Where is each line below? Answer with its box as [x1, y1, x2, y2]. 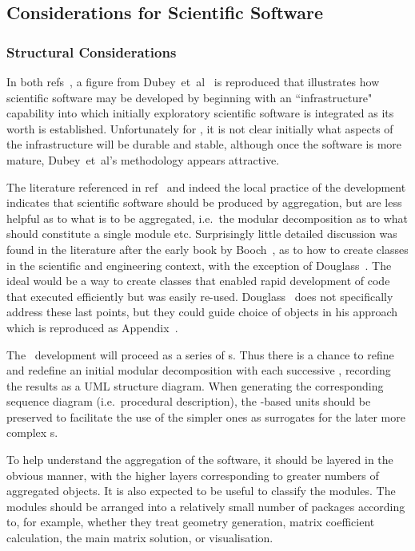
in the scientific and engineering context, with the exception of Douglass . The [6, 256, 392, 273]
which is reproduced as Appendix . [6, 319, 178, 335]
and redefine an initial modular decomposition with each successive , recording [6, 362, 391, 379]
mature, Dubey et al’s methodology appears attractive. [6, 151, 280, 168]
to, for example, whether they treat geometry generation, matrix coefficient [6, 513, 375, 530]
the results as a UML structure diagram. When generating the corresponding [6, 377, 384, 394]
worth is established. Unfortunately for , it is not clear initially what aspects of [6, 120, 393, 137]
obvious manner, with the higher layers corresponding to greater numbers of [6, 466, 379, 483]
